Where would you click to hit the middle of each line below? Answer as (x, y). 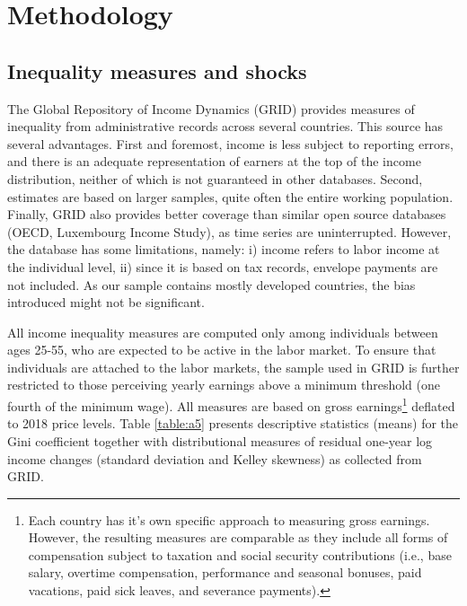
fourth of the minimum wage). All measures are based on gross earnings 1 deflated (231, 404)
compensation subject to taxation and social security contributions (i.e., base (240, 554)
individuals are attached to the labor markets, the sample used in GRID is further (233, 367)
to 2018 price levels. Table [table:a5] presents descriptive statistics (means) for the (233, 423)
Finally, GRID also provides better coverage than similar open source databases (227, 214)
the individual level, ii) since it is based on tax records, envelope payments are (223, 266)
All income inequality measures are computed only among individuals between (223, 332)
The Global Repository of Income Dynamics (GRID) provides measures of (211, 108)
